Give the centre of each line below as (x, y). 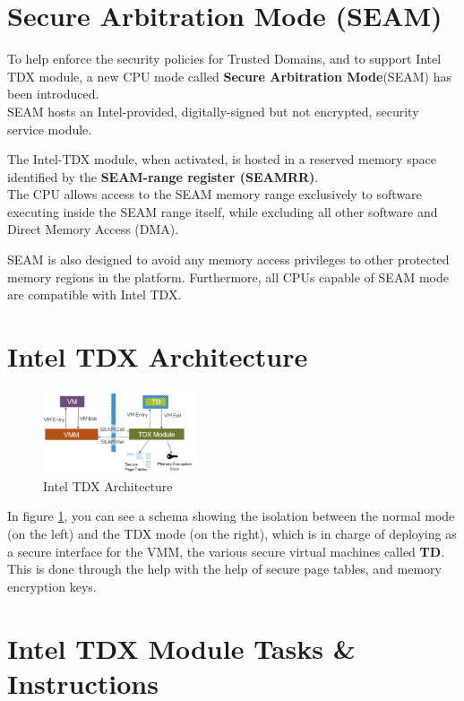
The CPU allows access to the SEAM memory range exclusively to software (215, 194)
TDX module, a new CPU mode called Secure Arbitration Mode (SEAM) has (229, 76)
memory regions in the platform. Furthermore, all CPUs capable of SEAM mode (228, 277)
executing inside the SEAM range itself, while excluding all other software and (223, 211)
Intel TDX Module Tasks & (181, 648)
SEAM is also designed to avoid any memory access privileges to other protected (228, 260)
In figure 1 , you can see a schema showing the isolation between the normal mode (231, 516)
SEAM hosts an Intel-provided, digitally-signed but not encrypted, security (213, 111)
